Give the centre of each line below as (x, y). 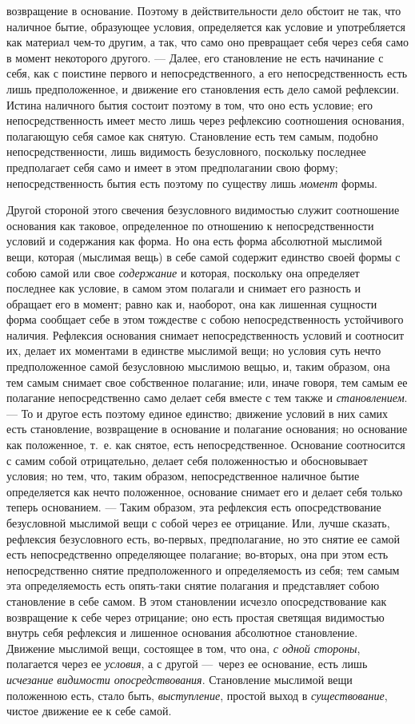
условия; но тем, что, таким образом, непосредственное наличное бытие (183, 476)
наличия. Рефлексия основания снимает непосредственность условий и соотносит (206, 334)
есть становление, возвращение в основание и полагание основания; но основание (207, 429)
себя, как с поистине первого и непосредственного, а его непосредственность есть (207, 73)
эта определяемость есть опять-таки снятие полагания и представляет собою (193, 585)
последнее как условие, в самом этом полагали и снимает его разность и (184, 288)
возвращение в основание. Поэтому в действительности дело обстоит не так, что (204, 10)
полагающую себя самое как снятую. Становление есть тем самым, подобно (192, 135)
